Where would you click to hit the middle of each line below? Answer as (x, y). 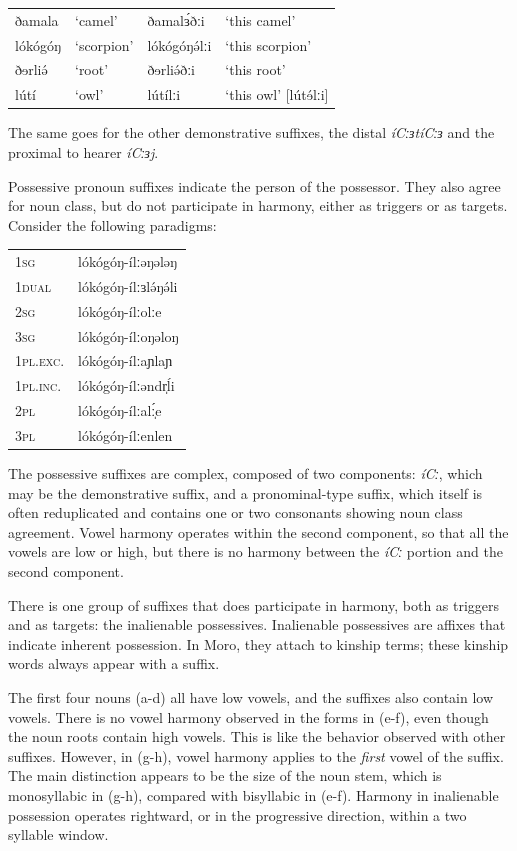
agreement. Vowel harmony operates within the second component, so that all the (258, 531)
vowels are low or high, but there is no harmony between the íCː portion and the (255, 551)
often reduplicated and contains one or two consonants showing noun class (235, 512)
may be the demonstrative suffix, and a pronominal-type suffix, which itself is (245, 492)
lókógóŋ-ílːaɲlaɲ (125, 360)
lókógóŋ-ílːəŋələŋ (128, 261)
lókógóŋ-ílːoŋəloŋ (128, 335)
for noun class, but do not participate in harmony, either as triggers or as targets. (258, 205)
